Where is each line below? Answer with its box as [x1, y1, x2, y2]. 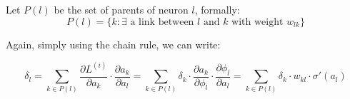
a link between [130, 16, 194, 27]
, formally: [194, 2, 240, 16]
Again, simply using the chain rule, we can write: [6, 36, 221, 51]
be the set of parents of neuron [54, 2, 189, 16]
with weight [231, 16, 284, 27]
